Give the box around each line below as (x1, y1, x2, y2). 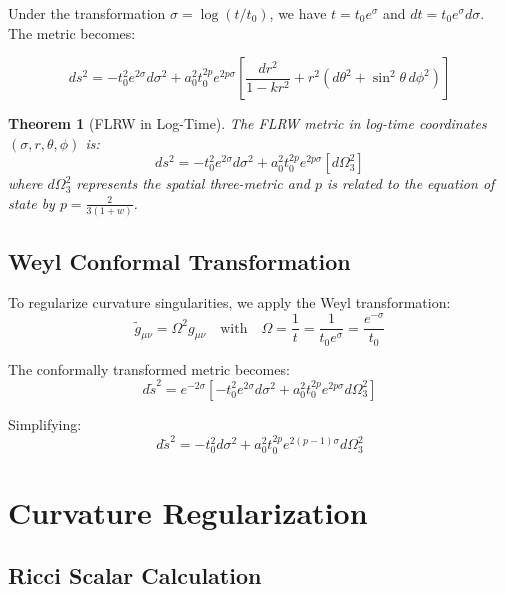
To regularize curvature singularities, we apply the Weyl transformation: (8, 292, 451, 313)
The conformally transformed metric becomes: (8, 358, 290, 379)
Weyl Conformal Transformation (8, 245, 351, 276)
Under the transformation (8, 3, 166, 23)
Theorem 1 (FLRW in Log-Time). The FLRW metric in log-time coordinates (8, 113, 487, 134)
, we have (269, 3, 327, 23)
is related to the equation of (327, 173, 495, 194)
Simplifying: (8, 413, 82, 434)
